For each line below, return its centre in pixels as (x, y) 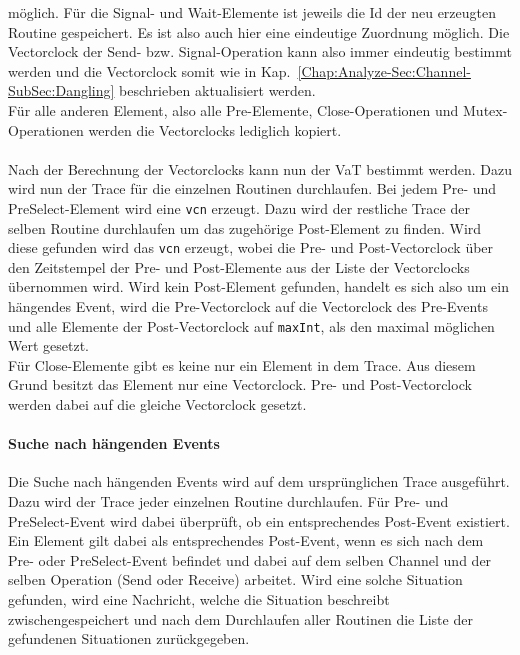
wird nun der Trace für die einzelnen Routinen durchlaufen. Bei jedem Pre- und (252, 188)
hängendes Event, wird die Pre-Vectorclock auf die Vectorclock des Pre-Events (248, 306)
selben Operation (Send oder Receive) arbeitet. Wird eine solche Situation (235, 579)
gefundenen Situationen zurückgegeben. (129, 638)
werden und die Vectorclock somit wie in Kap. (149, 70)
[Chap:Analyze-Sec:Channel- (384, 70)
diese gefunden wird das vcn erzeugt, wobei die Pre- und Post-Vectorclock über (251, 247)
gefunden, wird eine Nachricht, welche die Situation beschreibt (199, 599)
